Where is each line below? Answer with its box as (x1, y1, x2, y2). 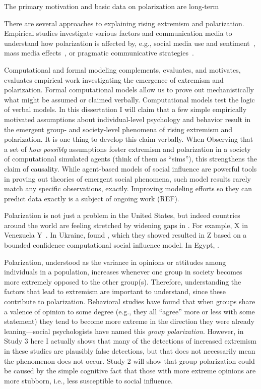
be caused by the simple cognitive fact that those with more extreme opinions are (4, 365, 256, 376)
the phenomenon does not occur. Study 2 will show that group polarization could (4, 355, 255, 366)
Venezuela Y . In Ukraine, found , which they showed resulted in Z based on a (4, 230, 247, 240)
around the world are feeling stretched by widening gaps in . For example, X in (4, 219, 248, 230)
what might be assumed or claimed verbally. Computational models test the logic (4, 94, 255, 104)
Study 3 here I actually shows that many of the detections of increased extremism (4, 336, 256, 346)
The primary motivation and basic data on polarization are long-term (4, 1, 219, 11)
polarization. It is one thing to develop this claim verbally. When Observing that (4, 134, 253, 144)
